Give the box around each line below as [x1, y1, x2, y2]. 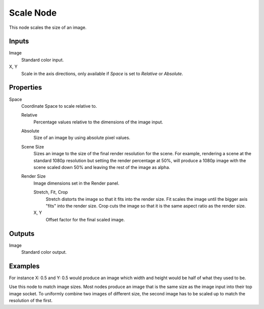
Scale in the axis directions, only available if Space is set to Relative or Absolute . [21, 71, 183, 76]
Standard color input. [21, 57, 64, 63]
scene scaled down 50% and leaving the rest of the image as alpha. [33, 165, 171, 170]
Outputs [9, 229, 35, 238]
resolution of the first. [9, 298, 53, 304]
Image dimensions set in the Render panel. [33, 180, 120, 186]
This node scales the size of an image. [9, 24, 87, 30]
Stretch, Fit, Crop [33, 189, 68, 195]
